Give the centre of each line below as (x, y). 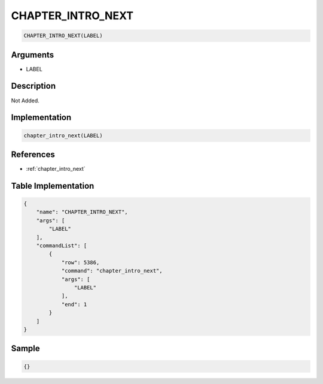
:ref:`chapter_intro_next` (56, 169)
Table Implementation (53, 186)
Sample (25, 348)
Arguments (33, 55)
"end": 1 (74, 304)
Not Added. (25, 100)
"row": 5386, (80, 262)
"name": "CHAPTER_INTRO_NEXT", (82, 212)
